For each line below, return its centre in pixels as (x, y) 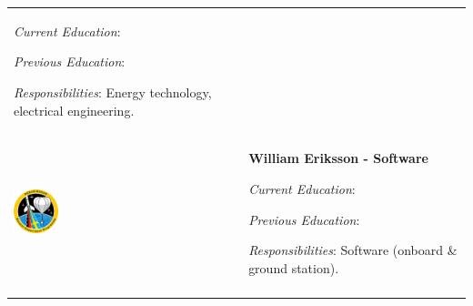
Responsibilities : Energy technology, (113, 92)
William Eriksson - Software (338, 158)
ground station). (294, 267)
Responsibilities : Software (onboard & (353, 250)
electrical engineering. (74, 110)
